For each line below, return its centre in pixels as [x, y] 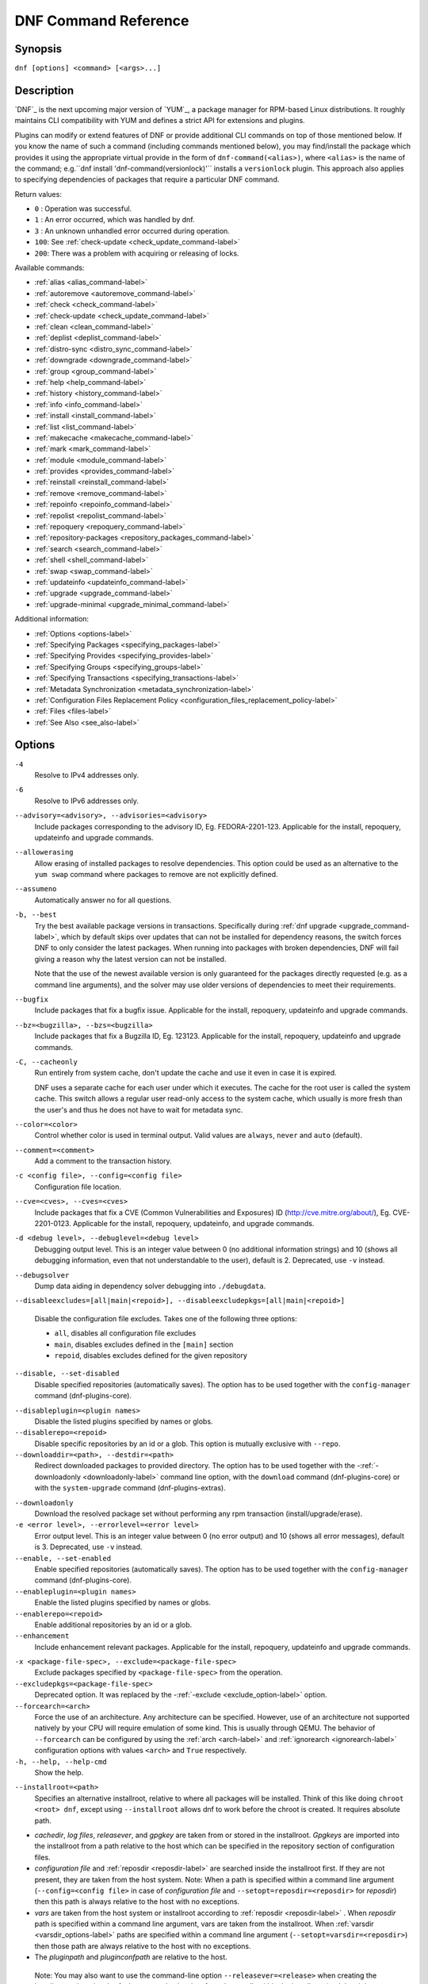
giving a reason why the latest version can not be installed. [130, 959]
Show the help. [59, 1773]
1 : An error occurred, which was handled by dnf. [115, 220]
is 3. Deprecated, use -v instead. [88, 1547]
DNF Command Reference [102, 21]
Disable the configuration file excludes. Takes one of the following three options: [166, 1318]
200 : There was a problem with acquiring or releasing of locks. [137, 253]
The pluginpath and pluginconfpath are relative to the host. [131, 1957]
